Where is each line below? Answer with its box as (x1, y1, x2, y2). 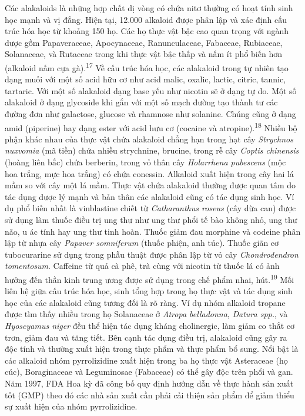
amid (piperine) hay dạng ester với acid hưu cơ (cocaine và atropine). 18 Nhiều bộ (5, 119, 297, 134)
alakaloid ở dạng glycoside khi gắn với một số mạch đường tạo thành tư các (5, 96, 278, 108)
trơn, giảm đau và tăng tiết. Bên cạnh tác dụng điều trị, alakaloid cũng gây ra (5, 331, 287, 343)
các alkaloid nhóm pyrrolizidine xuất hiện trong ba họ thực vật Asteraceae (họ (5, 354, 288, 366)
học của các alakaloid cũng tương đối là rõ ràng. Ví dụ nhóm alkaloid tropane (5, 296, 286, 308)
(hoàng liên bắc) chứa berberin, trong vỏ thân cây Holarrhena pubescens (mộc (5, 156, 286, 168)
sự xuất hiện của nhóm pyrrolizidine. (5, 400, 138, 412)
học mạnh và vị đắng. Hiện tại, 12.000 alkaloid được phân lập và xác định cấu (5, 13, 287, 25)
